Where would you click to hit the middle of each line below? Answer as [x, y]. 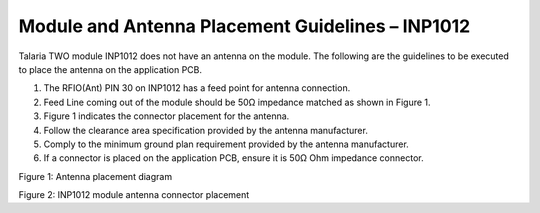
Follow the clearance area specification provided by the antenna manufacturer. [206, 130]
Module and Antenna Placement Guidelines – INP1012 [244, 26]
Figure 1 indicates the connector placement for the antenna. [166, 116]
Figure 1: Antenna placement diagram [95, 176]
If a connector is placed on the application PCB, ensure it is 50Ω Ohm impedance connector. [233, 158]
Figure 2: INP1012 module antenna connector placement [134, 195]
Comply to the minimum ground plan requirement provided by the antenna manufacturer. [226, 144]
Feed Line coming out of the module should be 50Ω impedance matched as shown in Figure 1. [237, 102]
